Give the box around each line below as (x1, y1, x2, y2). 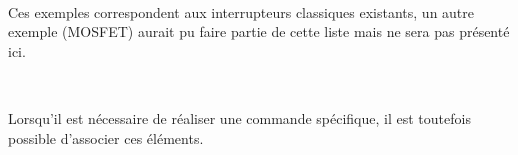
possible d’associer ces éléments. (8, 127, 204, 148)
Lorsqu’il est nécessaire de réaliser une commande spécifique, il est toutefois (8, 107, 471, 128)
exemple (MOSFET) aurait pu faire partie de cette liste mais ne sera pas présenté (8, 21, 510, 42)
